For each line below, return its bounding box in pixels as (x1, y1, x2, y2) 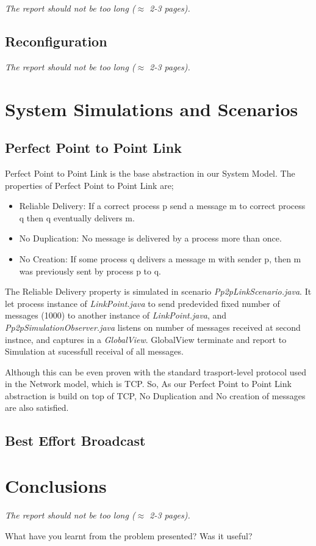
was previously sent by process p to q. (19, 264, 162, 277)
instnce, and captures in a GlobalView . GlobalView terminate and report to (5, 333, 287, 345)
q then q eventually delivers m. (19, 211, 135, 224)
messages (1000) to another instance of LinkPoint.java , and (5, 309, 227, 322)
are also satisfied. (5, 401, 69, 414)
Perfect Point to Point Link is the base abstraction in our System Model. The (5, 166, 295, 179)
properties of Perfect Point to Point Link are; (5, 179, 174, 191)
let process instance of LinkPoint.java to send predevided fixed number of (5, 297, 280, 309)
